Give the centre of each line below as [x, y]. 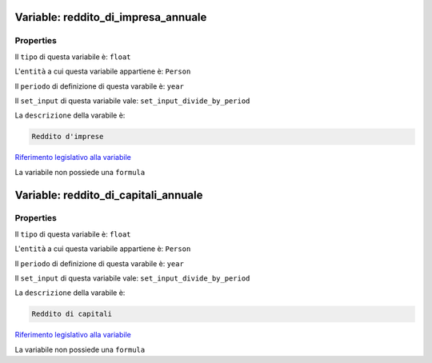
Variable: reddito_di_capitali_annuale [109, 195]
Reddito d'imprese [68, 137]
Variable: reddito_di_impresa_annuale [111, 17]
